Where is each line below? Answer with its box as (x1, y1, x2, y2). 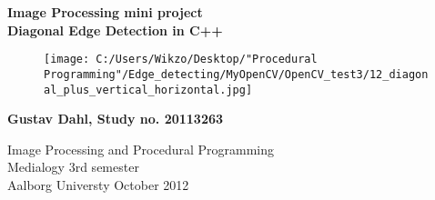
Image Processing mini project (7, 3, 203, 21)
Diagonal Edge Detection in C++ (7, 20, 223, 39)
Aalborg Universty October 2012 (7, 175, 189, 194)
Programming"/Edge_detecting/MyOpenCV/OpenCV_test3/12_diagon (44, 67, 429, 81)
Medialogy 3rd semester (7, 157, 139, 176)
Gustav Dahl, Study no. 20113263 (7, 109, 224, 128)
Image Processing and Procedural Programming (7, 139, 275, 158)
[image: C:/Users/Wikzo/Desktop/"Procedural (44, 53, 318, 66)
